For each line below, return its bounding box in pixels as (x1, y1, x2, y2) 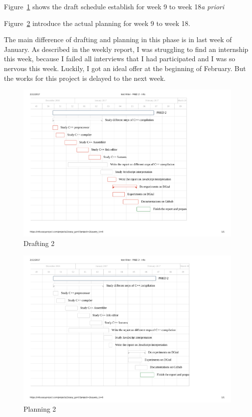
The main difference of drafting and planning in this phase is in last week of (4, 34, 232, 45)
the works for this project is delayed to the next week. (4, 73, 166, 83)
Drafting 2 (23, 238, 55, 248)
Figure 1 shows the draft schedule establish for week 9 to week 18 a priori (4, 1, 225, 11)
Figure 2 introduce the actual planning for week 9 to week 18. (4, 18, 190, 28)
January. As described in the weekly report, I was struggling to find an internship (4, 44, 249, 54)
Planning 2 (23, 404, 56, 414)
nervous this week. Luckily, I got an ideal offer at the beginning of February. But (4, 63, 246, 73)
